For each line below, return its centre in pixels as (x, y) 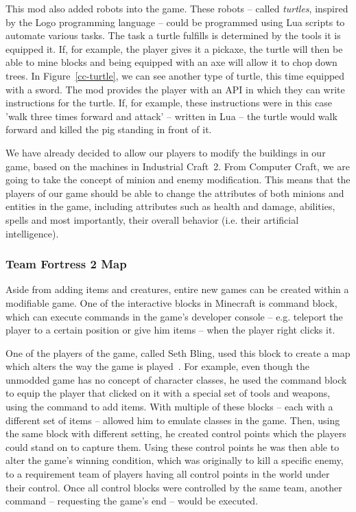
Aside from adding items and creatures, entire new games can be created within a (177, 289)
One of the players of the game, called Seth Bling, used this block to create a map (178, 352)
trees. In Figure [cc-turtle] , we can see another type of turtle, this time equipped (175, 75)
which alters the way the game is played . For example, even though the (157, 366)
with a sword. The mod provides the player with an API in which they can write (175, 89)
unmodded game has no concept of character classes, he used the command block (176, 379)
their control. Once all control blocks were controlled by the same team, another (174, 487)
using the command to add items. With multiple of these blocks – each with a (169, 407)
